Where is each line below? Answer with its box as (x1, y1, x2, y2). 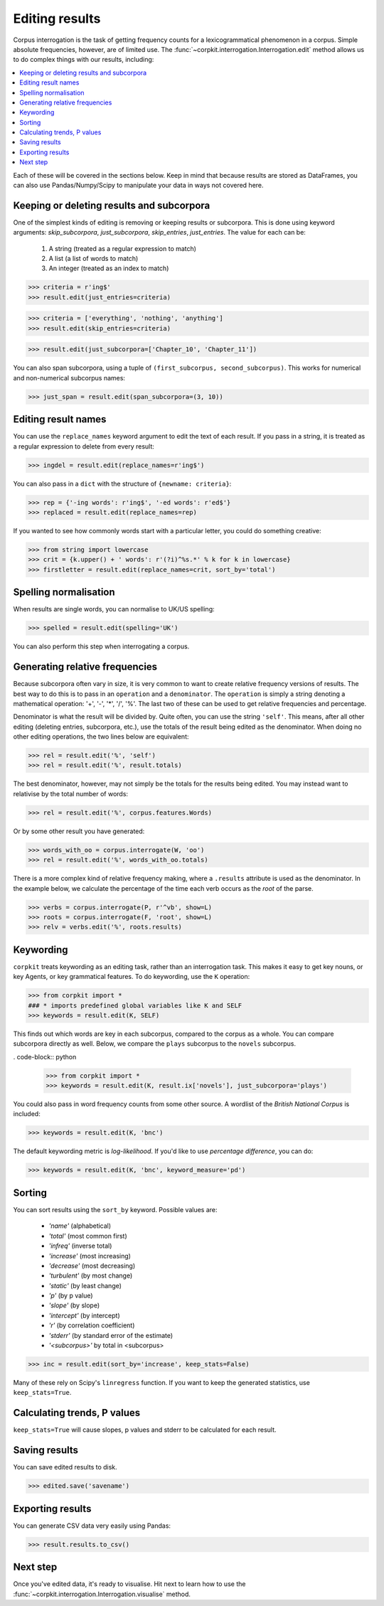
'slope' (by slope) (48, 1301, 100, 1310)
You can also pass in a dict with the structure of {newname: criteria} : (13, 479, 232, 488)
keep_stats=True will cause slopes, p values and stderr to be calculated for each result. (13, 1425, 277, 1434)
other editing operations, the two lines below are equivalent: (13, 732, 189, 741)
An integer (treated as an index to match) (48, 264, 169, 273)
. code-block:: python (13, 1052, 77, 1061)
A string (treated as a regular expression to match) (48, 244, 197, 252)
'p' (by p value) (48, 1291, 93, 1300)
